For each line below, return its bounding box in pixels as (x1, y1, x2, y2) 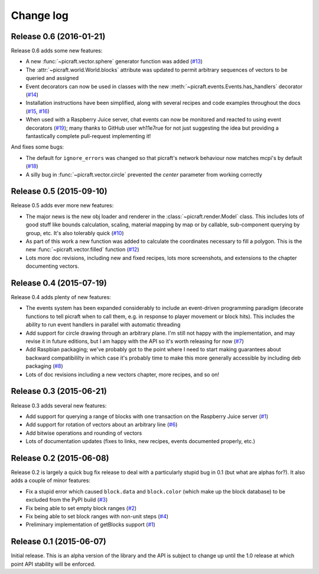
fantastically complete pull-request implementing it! (25, 132, 151, 139)
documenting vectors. (25, 262, 79, 270)
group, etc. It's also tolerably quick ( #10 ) (25, 229, 124, 236)
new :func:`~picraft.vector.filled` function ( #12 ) (25, 246, 139, 253)
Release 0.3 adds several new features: (11, 402, 107, 409)
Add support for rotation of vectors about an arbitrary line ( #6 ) (25, 421, 178, 428)
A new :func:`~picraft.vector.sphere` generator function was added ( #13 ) (25, 58, 203, 65)
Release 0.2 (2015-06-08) (11, 453, 109, 463)
